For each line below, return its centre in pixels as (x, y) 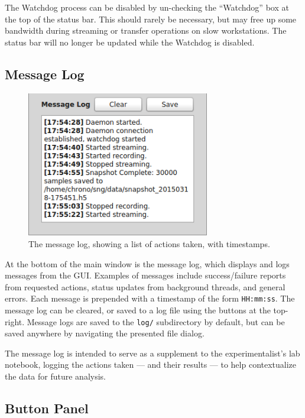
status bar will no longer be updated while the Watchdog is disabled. (130, 42)
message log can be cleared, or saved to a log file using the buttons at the (138, 310)
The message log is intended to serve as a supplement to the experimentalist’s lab (152, 353)
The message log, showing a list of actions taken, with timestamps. (149, 243)
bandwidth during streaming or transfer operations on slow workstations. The (146, 30)
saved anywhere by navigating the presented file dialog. (105, 333)
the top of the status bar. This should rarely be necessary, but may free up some (151, 19)
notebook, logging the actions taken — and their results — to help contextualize (151, 364)
